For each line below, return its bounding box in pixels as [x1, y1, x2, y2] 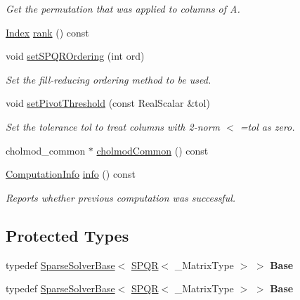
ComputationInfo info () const [6, 167, 136, 181]
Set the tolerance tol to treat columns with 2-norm [6, 119, 221, 133]
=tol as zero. [240, 119, 295, 133]
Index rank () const [6, 25, 89, 39]
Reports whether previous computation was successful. [6, 190, 236, 204]
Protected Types [6, 224, 129, 246]
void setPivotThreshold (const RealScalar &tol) [6, 96, 210, 110]
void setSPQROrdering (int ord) [6, 48, 145, 63]
